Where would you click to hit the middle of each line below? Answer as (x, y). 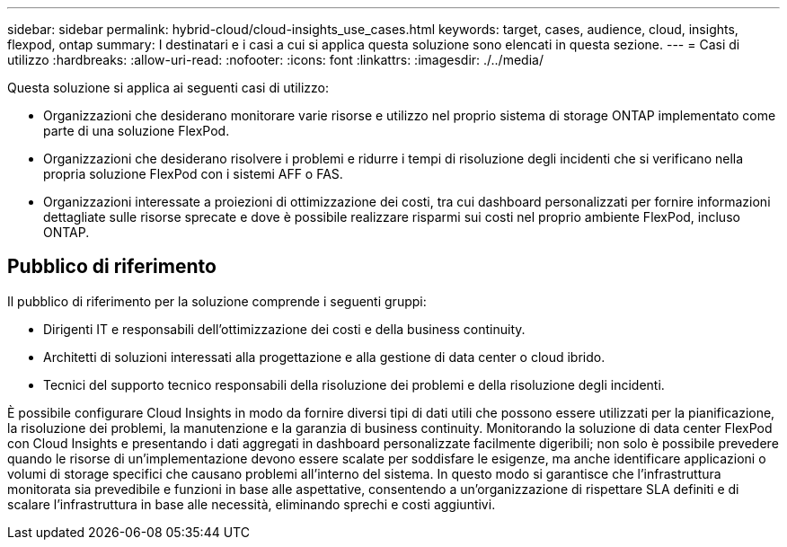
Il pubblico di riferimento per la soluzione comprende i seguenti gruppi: (217, 301)
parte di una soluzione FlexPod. (137, 131)
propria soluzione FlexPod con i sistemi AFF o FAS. (193, 174)
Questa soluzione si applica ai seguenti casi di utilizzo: (168, 88)
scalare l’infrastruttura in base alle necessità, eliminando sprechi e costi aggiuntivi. (252, 504)
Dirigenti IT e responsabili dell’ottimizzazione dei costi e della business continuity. (284, 329)
